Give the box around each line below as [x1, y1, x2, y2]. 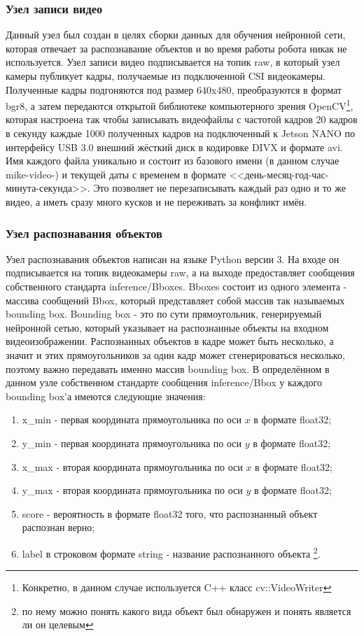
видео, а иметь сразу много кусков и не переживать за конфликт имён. [6, 195, 307, 209]
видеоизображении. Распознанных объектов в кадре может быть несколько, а [6, 334, 334, 348]
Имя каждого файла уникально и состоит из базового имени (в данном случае [6, 153, 339, 168]
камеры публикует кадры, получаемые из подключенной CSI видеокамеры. [6, 69, 325, 83]
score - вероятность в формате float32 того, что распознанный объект [22, 506, 318, 521]
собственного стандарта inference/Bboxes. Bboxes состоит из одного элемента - [6, 279, 347, 293]
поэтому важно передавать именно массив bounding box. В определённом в [6, 361, 330, 376]
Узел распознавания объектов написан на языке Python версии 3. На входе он [6, 251, 339, 266]
